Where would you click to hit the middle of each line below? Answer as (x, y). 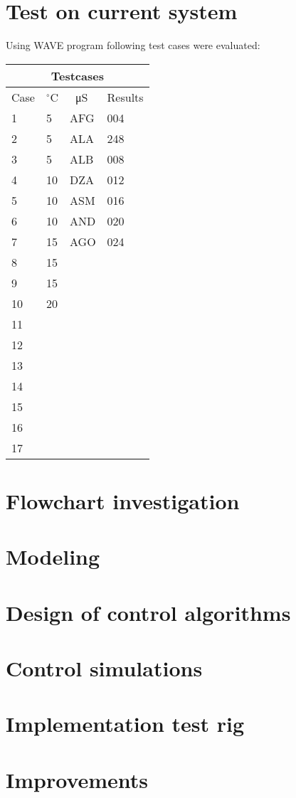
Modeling (53, 557)
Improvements (77, 779)
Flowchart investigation (123, 500)
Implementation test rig (125, 724)
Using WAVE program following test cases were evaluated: (133, 45)
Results (125, 97)
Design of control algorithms (148, 612)
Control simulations (104, 668)
